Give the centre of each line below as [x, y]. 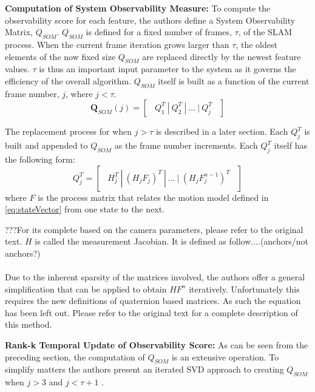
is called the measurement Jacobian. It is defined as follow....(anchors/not [171, 241]
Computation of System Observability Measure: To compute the [138, 8]
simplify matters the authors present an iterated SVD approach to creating [144, 369]
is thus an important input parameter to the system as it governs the [168, 69]
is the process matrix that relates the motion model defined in [153, 197]
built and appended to [46, 145]
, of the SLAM [265, 32]
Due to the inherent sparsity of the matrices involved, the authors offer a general [155, 277]
